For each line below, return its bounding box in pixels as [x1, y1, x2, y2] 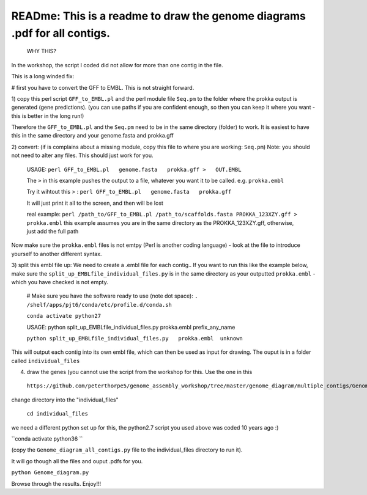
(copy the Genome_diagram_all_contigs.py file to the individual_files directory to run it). [11, 446, 243, 453]
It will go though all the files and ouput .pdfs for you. [11, 457, 143, 464]
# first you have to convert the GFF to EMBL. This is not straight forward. [11, 84, 195, 91]
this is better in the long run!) [11, 112, 84, 119]
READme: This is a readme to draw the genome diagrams [11, 9, 306, 23]
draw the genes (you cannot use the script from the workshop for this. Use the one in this [26, 369, 253, 376]
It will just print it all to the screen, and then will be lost [26, 199, 163, 207]
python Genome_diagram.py [11, 469, 89, 476]
